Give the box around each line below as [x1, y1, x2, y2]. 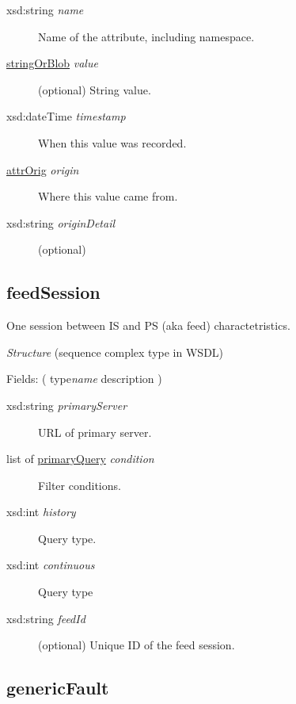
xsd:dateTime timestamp [6, 108, 126, 124]
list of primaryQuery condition [6, 450, 154, 467]
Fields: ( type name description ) [6, 370, 162, 387]
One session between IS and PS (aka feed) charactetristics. [6, 317, 290, 334]
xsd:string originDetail [6, 214, 116, 231]
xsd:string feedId [6, 610, 85, 626]
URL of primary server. [38, 423, 152, 440]
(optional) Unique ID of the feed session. [38, 637, 235, 653]
